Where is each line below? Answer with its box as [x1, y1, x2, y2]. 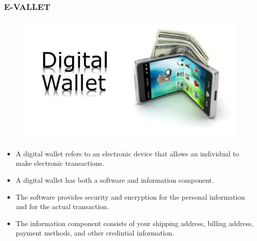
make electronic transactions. [15, 158, 104, 168]
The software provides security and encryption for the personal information [15, 191, 245, 202]
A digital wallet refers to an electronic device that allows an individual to [15, 148, 239, 158]
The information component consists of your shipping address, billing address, [15, 218, 254, 228]
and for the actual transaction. [15, 201, 109, 212]
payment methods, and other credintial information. [15, 228, 174, 238]
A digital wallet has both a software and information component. [15, 174, 214, 185]
